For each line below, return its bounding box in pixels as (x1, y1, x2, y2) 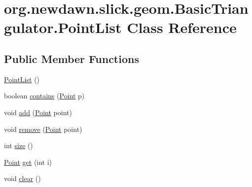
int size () (4, 140, 33, 151)
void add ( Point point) (4, 107, 72, 117)
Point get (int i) (4, 156, 52, 167)
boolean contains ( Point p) (4, 91, 85, 101)
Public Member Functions (4, 51, 139, 66)
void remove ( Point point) (4, 124, 82, 134)
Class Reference (127, 17, 237, 37)
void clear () (4, 173, 41, 184)
